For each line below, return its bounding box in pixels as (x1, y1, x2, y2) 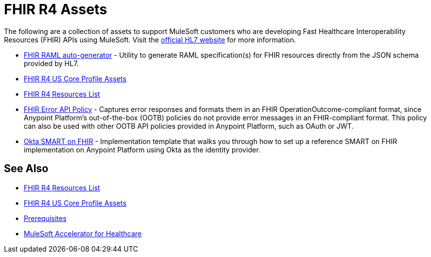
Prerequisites (24, 214, 67, 222)
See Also (4, 162, 48, 175)
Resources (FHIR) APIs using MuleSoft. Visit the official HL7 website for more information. (4, 35, 296, 44)
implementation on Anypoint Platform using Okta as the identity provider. (24, 145, 261, 154)
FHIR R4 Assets (4, 1, 107, 18)
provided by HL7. (24, 59, 79, 68)
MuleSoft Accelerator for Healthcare (24, 229, 142, 238)
